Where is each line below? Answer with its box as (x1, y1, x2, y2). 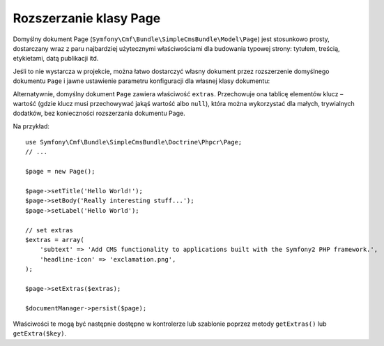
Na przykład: (13, 122, 50, 130)
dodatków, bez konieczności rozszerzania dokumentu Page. (13, 109, 185, 118)
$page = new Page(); (25, 167, 95, 176)
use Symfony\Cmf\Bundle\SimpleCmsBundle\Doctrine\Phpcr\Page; (25, 138, 243, 146)
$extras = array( (25, 236, 84, 243)
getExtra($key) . (13, 329, 67, 338)
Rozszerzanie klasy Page (13, 10, 161, 26)
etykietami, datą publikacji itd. (13, 54, 99, 63)
